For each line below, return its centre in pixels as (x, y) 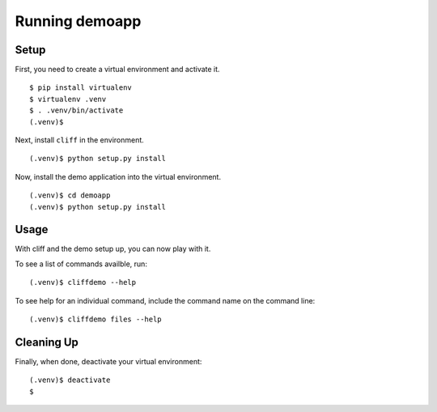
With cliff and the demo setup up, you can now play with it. (113, 249)
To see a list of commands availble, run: (81, 264)
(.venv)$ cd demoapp (70, 195)
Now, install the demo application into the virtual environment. (118, 176)
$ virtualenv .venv (68, 99)
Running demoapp (78, 21)
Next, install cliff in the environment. (80, 140)
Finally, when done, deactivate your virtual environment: (108, 361)
